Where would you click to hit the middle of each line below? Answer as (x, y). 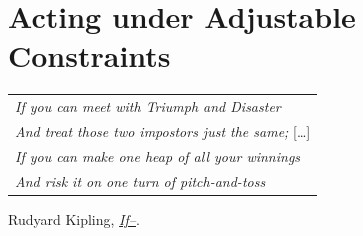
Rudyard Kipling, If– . (74, 218)
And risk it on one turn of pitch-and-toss (140, 180)
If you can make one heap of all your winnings (158, 155)
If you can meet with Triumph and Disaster (148, 106)
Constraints (89, 55)
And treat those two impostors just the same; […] (163, 130)
